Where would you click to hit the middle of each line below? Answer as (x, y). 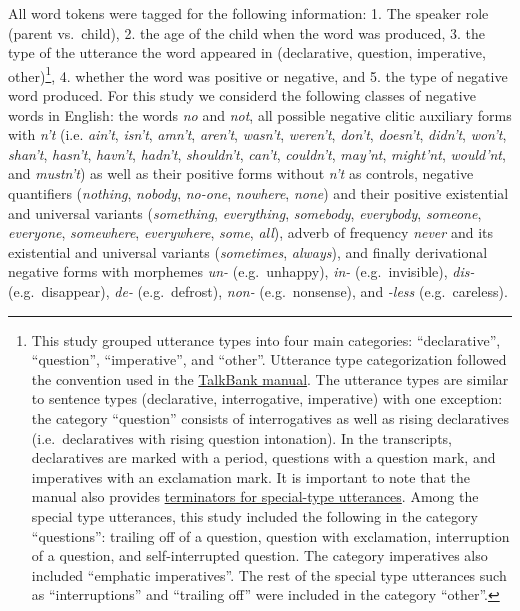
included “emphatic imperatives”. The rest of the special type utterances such (269, 574)
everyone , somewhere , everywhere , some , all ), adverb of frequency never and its (250, 232)
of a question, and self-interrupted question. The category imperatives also (259, 555)
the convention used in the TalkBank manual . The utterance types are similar (270, 378)
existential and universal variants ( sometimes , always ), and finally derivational (248, 251)
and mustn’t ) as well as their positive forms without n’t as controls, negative (241, 173)
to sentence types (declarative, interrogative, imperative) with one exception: (267, 398)
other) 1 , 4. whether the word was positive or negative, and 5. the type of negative (258, 74)
